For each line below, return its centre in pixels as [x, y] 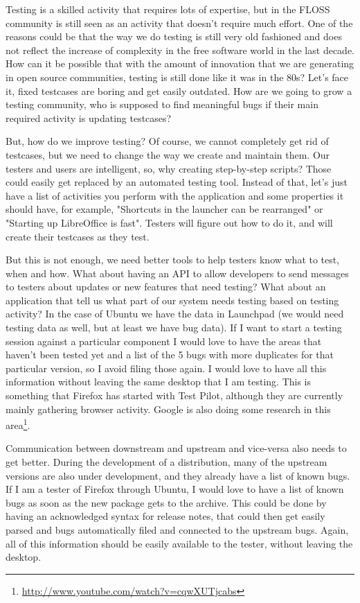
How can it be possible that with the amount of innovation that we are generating [180, 63]
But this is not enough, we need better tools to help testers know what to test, [173, 260]
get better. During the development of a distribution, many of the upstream [166, 462]
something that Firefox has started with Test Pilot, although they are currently [174, 395]
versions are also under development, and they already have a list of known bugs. [178, 475]
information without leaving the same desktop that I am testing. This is [159, 382]
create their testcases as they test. [78, 236]
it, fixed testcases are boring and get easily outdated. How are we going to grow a [179, 90]
